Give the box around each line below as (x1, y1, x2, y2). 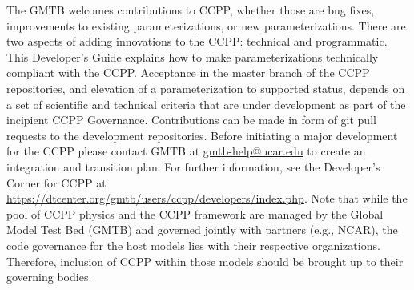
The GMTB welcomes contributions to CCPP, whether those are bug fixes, (6, 2, 375, 18)
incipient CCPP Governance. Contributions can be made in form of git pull (6, 111, 376, 128)
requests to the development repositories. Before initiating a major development (6, 127, 398, 143)
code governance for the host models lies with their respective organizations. (6, 236, 380, 253)
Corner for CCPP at (6, 174, 107, 191)
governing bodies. (6, 268, 92, 285)
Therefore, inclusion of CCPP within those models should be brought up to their (6, 252, 404, 269)
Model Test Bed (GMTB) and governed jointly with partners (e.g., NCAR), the (6, 221, 398, 238)
